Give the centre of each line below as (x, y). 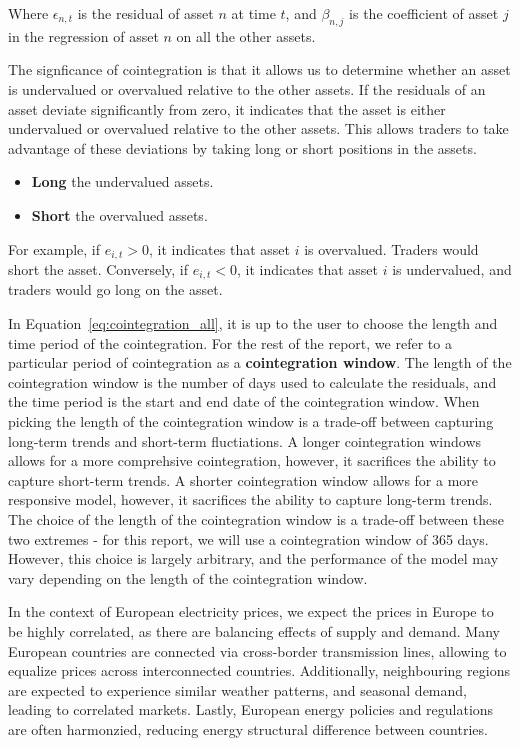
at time (253, 13)
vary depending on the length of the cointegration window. (188, 577)
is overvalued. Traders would (391, 248)
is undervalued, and (452, 269)
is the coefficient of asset (424, 13)
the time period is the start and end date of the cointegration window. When (244, 401)
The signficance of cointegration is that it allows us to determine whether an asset (259, 69)
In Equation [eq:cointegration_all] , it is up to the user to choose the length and (253, 323)
